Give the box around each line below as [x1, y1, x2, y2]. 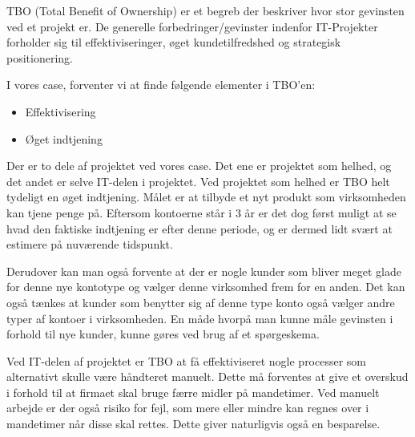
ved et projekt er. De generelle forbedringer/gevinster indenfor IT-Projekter [6, 18, 378, 34]
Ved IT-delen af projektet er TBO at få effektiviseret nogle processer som [6, 352, 367, 369]
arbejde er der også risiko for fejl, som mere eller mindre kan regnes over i [6, 399, 369, 416]
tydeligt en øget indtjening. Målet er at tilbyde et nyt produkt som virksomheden [6, 188, 406, 205]
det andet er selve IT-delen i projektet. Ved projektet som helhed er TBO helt [6, 172, 390, 189]
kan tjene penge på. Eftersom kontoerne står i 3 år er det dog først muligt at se [6, 204, 397, 221]
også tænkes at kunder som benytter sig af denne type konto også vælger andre [6, 293, 395, 310]
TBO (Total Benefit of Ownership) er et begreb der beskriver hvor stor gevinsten [6, 2, 405, 18]
